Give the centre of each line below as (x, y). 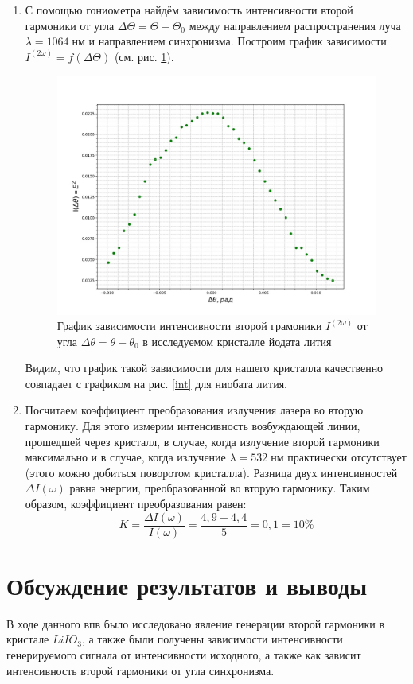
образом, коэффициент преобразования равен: (136, 504)
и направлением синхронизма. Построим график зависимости (238, 41)
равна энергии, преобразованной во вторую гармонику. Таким (220, 488)
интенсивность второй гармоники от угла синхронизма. (140, 670)
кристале (28, 639)
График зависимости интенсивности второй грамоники (189, 326)
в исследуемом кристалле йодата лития (237, 341)
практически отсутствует (347, 457)
